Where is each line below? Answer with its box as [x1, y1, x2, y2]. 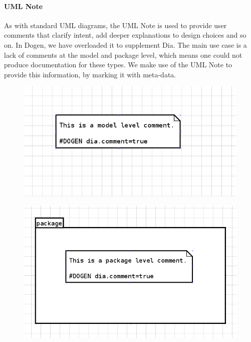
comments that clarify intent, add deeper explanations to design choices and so [4, 30, 246, 40]
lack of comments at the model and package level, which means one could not [4, 49, 242, 60]
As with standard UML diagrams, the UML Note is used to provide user [4, 20, 227, 30]
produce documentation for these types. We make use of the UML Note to [4, 59, 232, 70]
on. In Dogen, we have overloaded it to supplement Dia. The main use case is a [4, 39, 247, 50]
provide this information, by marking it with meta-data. [4, 69, 176, 79]
